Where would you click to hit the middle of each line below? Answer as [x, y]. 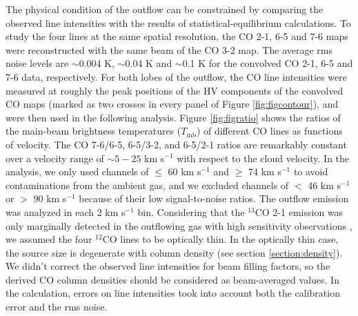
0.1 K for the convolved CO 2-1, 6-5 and [268, 63]
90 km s [50, 198]
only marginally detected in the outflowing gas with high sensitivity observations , [179, 225]
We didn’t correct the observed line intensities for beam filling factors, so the [168, 266]
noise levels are [37, 63]
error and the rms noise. [57, 307]
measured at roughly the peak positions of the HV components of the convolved [175, 90]
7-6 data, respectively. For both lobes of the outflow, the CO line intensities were [176, 76]
